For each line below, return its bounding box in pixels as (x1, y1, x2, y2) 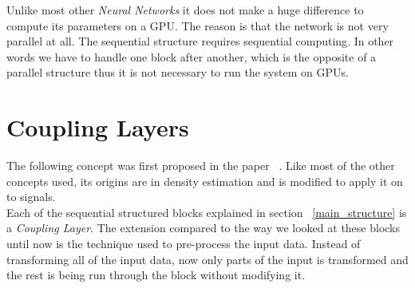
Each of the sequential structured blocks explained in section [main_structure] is (6, 203, 407, 220)
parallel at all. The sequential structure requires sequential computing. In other (6, 33, 394, 49)
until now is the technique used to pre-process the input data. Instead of (6, 235, 361, 252)
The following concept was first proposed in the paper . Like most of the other (6, 157, 395, 174)
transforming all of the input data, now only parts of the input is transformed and (6, 251, 409, 267)
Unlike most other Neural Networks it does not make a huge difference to (6, 2, 364, 18)
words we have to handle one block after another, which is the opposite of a (6, 48, 377, 65)
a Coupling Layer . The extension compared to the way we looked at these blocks (6, 219, 401, 236)
